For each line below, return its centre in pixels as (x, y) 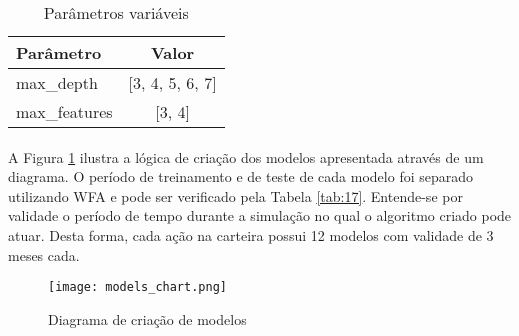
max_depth (57, 82)
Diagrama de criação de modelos (147, 318)
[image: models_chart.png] (137, 287)
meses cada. (44, 254)
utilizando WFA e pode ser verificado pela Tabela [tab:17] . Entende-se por (235, 195)
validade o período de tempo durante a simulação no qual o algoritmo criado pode (260, 215)
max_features (64, 111)
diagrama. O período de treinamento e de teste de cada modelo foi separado (241, 176)
